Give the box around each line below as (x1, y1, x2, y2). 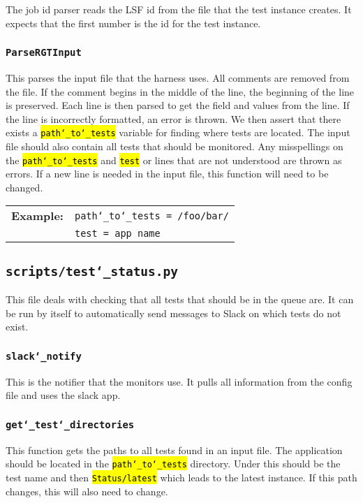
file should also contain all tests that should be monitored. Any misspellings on (6, 139, 343, 153)
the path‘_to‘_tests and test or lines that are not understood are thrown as (6, 152, 342, 167)
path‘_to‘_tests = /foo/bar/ (74, 210, 229, 221)
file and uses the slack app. (6, 388, 121, 402)
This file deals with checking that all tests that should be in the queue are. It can (6, 292, 354, 307)
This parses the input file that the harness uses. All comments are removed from (6, 70, 350, 85)
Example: (11, 207, 64, 224)
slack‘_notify (6, 350, 82, 362)
